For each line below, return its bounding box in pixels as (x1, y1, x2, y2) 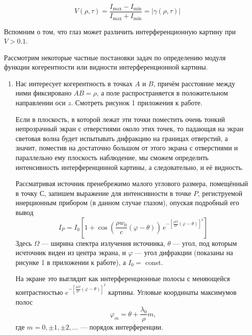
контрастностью (15, 287, 63, 297)
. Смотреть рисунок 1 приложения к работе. (71, 97, 202, 108)
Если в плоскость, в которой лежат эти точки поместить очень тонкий (15, 114, 225, 124)
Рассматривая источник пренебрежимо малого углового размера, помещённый (15, 178, 248, 189)
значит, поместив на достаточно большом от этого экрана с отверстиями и (15, 143, 238, 153)
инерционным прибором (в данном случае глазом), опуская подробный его (15, 197, 239, 208)
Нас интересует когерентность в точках (15, 78, 133, 88)
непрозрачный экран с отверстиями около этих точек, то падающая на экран (15, 123, 244, 134)
